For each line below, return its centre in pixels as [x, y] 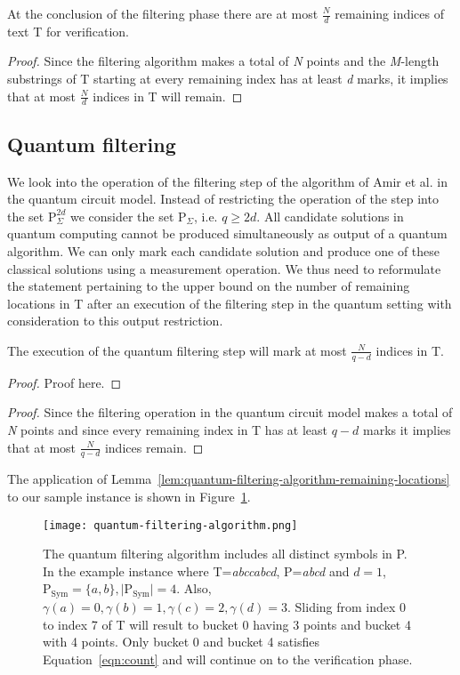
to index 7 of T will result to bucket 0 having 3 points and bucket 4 [227, 624]
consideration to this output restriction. [115, 321]
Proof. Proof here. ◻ [65, 382]
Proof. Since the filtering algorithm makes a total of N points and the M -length [223, 61]
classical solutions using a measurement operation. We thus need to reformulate [224, 268]
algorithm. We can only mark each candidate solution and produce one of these [224, 251]
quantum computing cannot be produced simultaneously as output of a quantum [227, 233]
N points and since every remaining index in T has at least [167, 430]
